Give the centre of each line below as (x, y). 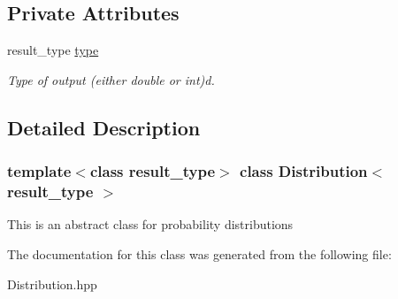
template (39, 171)
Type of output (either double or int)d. (111, 79)
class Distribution (304, 171)
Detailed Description (104, 127)
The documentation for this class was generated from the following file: (199, 253)
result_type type (53, 50)
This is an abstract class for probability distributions (150, 224)
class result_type (153, 171)
